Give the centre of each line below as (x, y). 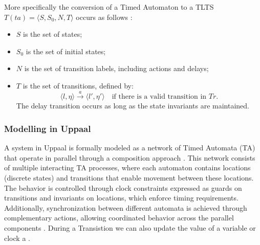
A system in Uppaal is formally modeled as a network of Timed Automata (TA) (130, 148)
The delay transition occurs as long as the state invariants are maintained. (133, 106)
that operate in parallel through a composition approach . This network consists (130, 157)
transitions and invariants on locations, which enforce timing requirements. (121, 198)
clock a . (17, 238)
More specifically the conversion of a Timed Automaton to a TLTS (109, 7)
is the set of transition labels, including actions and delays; (116, 68)
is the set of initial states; (66, 51)
